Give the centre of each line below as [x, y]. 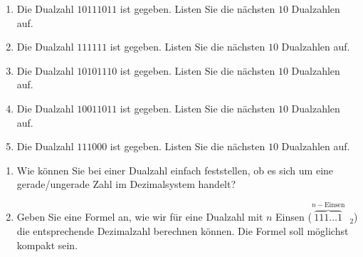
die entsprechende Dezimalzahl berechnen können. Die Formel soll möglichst [183, 230]
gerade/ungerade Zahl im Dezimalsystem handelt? [126, 184]
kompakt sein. [47, 245]
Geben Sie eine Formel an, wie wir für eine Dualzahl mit [140, 217]
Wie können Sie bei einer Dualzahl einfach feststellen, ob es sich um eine [175, 170]
